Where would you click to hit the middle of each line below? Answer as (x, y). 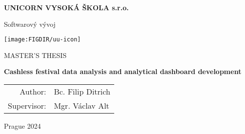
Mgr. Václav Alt (82, 106)
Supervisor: (27, 106)
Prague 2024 (22, 126)
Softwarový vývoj (30, 24)
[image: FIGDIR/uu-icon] (42, 40)
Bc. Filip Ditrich (82, 92)
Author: (33, 92)
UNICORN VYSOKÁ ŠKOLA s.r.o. (66, 7)
